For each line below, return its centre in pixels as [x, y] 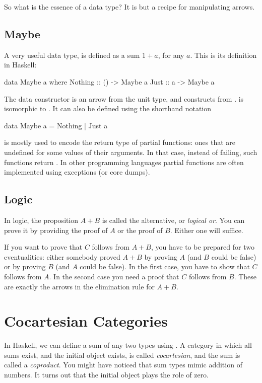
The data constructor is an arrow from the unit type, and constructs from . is [124, 98]
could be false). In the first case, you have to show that [165, 266]
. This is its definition [223, 55]
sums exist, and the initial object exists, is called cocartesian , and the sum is [122, 355]
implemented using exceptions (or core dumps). [77, 172]
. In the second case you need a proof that [114, 276]
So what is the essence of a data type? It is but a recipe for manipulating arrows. [129, 7]
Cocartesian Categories [86, 321]
